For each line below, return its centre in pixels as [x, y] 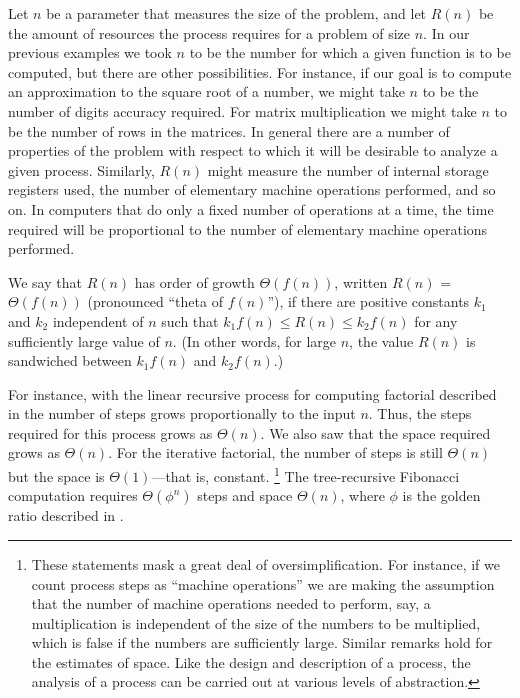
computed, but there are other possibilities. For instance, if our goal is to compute [260, 71]
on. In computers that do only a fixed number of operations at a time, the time [251, 208]
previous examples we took [90, 52]
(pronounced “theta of [155, 301]
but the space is [56, 475]
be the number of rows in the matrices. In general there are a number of [229, 130]
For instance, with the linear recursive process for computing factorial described [252, 393]
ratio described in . [66, 515]
